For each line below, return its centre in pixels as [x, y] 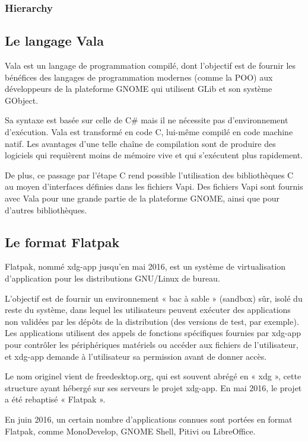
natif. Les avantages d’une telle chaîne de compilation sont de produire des [140, 143]
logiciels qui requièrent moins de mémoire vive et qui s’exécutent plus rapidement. [154, 155]
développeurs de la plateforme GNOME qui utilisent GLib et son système [139, 89]
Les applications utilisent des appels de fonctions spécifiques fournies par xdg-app [153, 333]
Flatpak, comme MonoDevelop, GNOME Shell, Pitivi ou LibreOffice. [130, 431]
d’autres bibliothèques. [46, 210]
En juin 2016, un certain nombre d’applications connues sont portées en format [149, 419]
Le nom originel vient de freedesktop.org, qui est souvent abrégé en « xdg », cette [153, 376]
